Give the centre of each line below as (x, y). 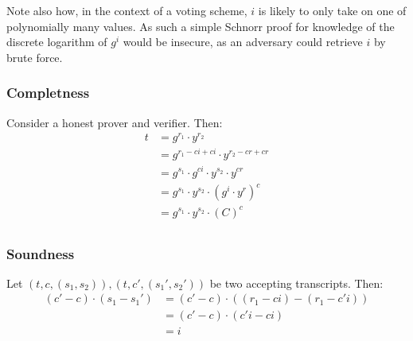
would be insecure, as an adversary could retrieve (243, 42)
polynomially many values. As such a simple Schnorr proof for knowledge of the (201, 26)
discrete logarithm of (57, 42)
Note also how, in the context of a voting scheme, (127, 10)
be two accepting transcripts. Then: (296, 283)
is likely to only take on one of (332, 10)
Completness (48, 93)
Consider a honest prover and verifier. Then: (115, 122)
